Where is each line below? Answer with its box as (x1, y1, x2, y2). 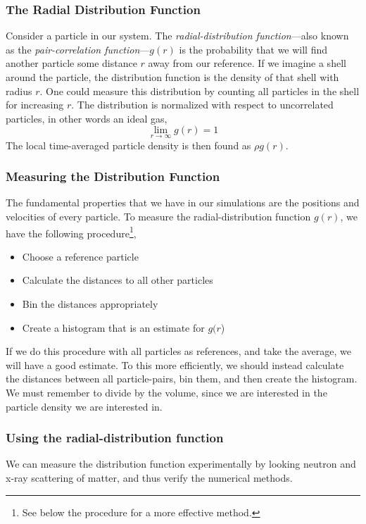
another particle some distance (6, 56, 137, 70)
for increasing (6, 97, 64, 112)
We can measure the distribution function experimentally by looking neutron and (6, 456, 356, 471)
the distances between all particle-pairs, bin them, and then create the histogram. (6, 371, 358, 386)
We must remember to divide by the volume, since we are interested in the (6, 385, 327, 399)
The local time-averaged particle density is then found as (6, 137, 251, 152)
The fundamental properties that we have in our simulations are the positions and (6, 195, 360, 210)
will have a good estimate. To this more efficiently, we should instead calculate (6, 357, 344, 372)
